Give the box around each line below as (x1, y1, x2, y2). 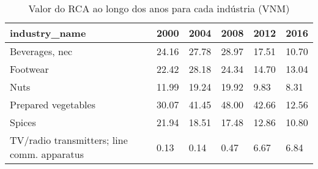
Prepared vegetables (10, 97, 95, 111)
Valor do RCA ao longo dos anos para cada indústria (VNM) (28, 1, 290, 15)
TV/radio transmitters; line (10, 133, 128, 147)
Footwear (10, 62, 49, 76)
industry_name (10, 26, 86, 40)
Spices (10, 115, 36, 129)
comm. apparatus (10, 147, 84, 161)
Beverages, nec (10, 44, 73, 58)
